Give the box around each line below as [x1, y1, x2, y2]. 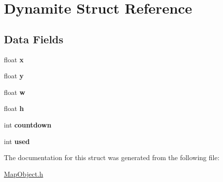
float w [4, 87, 25, 97]
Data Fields [4, 31, 64, 46]
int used [4, 136, 30, 146]
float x [4, 54, 24, 64]
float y [4, 71, 24, 81]
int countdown [4, 119, 52, 129]
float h [4, 103, 24, 113]
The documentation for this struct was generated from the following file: [4, 152, 220, 163]
